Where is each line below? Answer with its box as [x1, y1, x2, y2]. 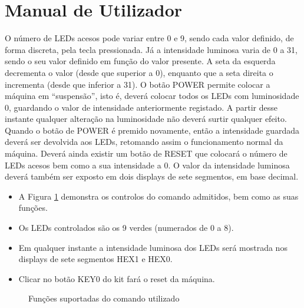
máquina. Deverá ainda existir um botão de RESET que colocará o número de [5, 147, 288, 160]
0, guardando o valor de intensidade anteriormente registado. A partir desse [5, 101, 277, 113]
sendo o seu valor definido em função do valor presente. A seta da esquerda [5, 55, 276, 67]
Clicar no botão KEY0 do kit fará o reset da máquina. [18, 272, 215, 284]
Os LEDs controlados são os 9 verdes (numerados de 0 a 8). [18, 221, 234, 234]
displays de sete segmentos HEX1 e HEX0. [18, 253, 173, 265]
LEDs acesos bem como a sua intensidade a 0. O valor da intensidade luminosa [5, 158, 290, 171]
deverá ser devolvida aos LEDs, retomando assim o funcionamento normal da [5, 135, 283, 148]
